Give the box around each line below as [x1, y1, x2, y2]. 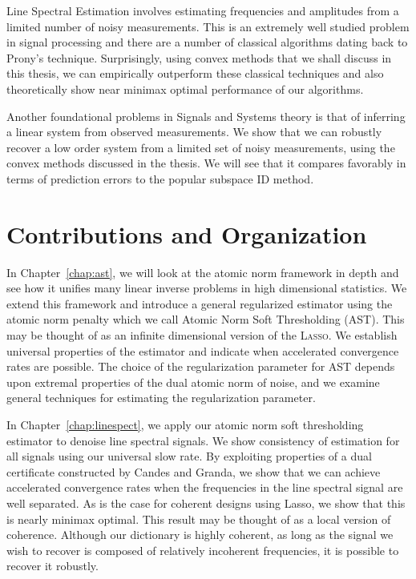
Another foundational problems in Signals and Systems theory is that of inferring [6, 107, 406, 124]
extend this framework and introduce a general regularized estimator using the [6, 295, 393, 312]
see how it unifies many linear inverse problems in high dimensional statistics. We [6, 279, 407, 296]
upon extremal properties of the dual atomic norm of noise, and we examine [6, 373, 380, 390]
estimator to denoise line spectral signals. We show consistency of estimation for [6, 432, 400, 448]
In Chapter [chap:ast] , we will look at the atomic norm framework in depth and [6, 263, 399, 280]
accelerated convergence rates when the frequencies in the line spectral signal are [6, 479, 403, 496]
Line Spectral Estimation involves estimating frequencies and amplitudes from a [6, 2, 399, 18]
